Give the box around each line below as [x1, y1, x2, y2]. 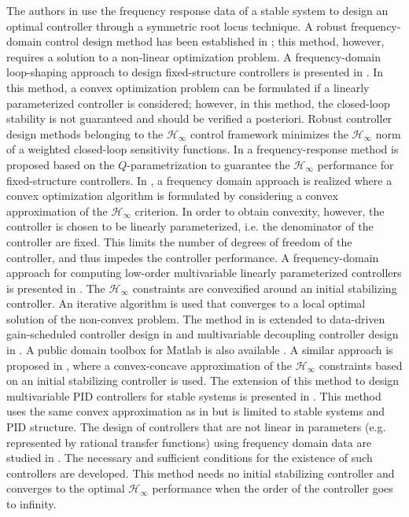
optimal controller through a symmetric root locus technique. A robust [6, 17, 348, 34]
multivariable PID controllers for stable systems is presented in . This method [6, 387, 381, 404]
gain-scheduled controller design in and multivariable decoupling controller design [6, 326, 399, 342]
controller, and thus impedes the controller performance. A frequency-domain [6, 249, 379, 265]
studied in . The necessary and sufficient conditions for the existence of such [6, 449, 373, 466]
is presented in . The [6, 279, 105, 296]
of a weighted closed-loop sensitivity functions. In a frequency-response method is [6, 141, 399, 157]
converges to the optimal [6, 480, 125, 497]
